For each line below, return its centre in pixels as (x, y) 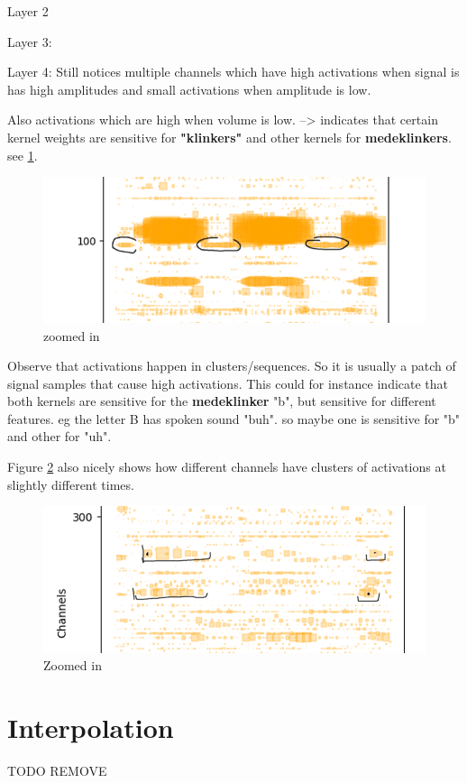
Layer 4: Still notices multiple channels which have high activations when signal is (233, 72)
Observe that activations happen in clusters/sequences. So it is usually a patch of (232, 366)
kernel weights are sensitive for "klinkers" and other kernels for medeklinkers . (229, 137)
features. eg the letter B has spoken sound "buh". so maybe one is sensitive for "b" (234, 418)
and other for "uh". (60, 436)
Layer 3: (30, 41)
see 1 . (23, 155)
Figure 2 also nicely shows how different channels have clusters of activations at (227, 467)
